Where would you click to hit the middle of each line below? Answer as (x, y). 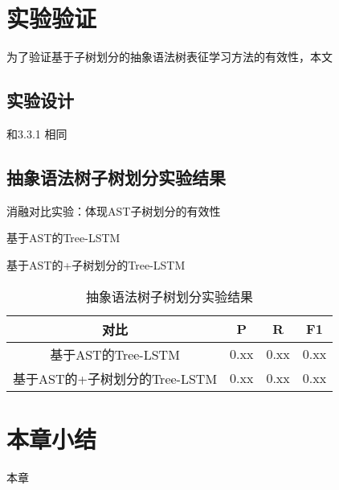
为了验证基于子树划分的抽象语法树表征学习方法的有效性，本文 (169, 57)
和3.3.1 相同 (37, 133)
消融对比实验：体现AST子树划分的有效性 (114, 210)
